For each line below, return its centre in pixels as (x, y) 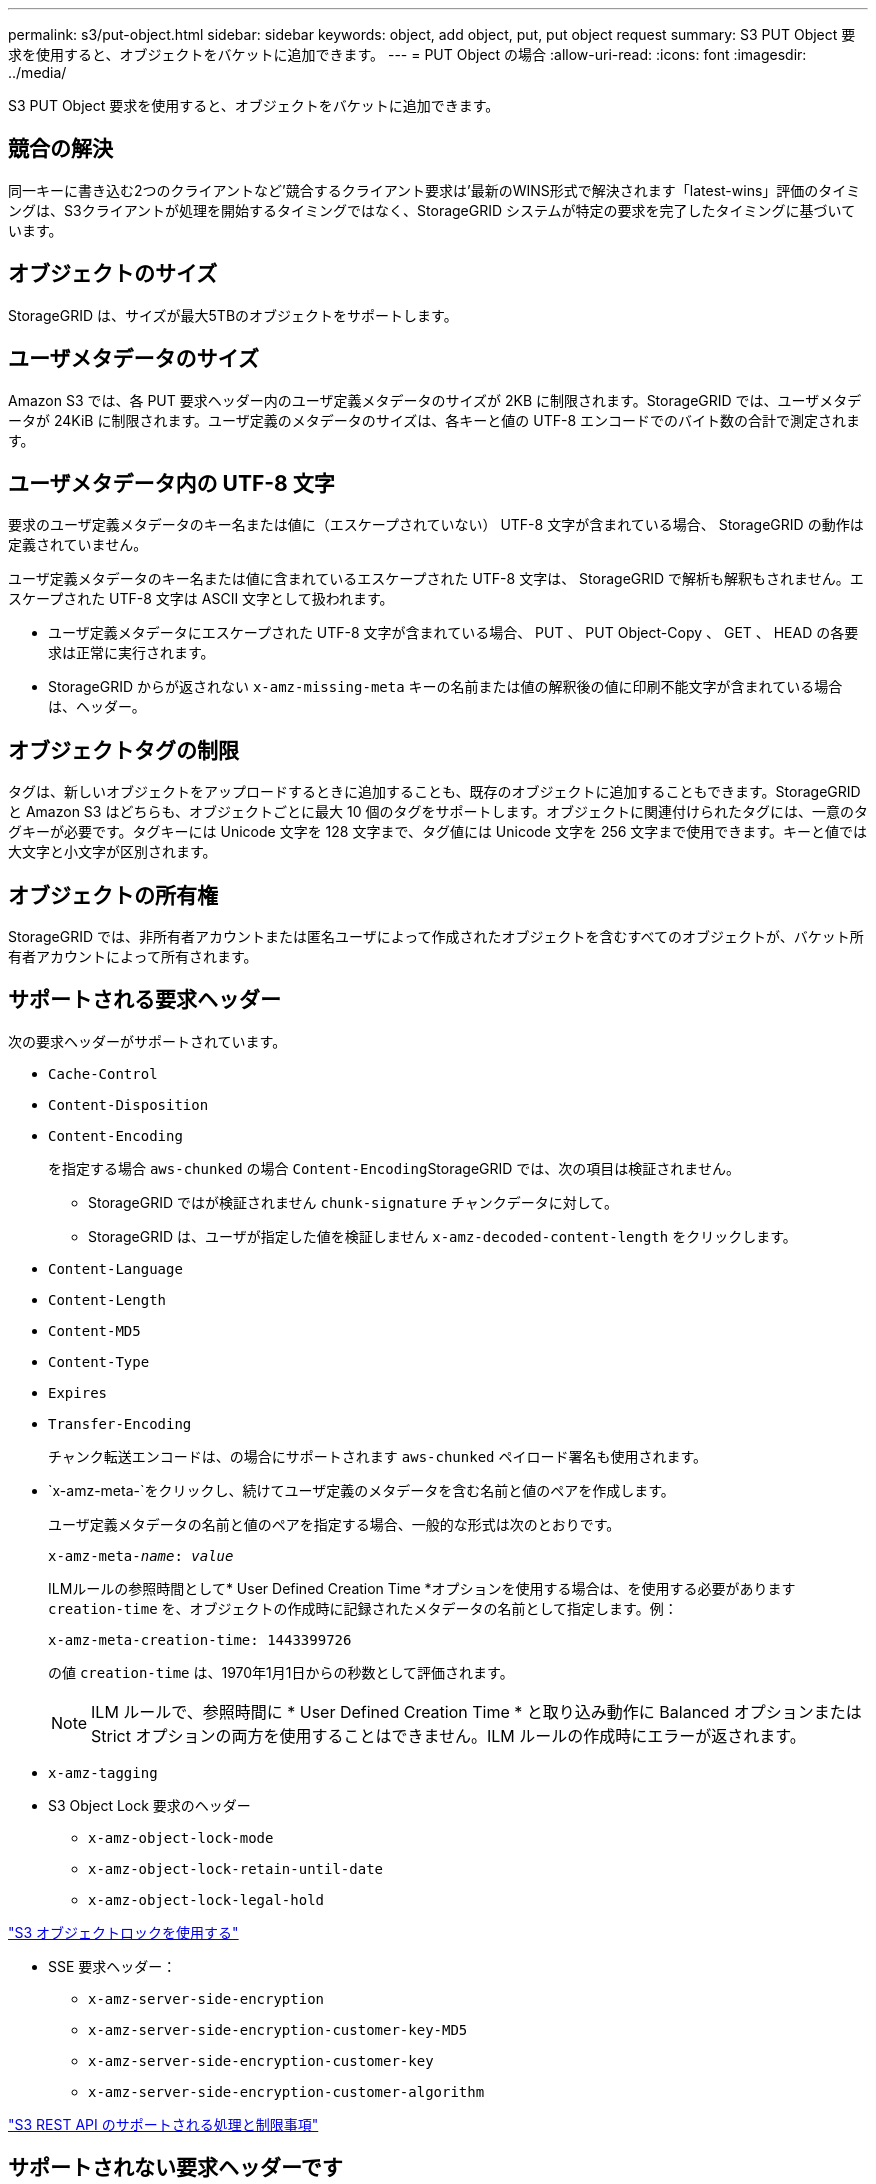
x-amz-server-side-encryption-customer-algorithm (286, 2091)
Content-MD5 (94, 1330)
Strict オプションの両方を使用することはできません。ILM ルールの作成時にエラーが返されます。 (448, 1735)
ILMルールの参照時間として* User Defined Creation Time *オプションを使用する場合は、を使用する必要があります (422, 1588)
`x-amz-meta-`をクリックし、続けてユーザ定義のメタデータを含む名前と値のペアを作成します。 (361, 1490)
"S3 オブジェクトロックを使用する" (123, 1932)
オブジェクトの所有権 (113, 895)
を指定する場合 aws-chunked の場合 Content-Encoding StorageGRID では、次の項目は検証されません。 (394, 1168)
